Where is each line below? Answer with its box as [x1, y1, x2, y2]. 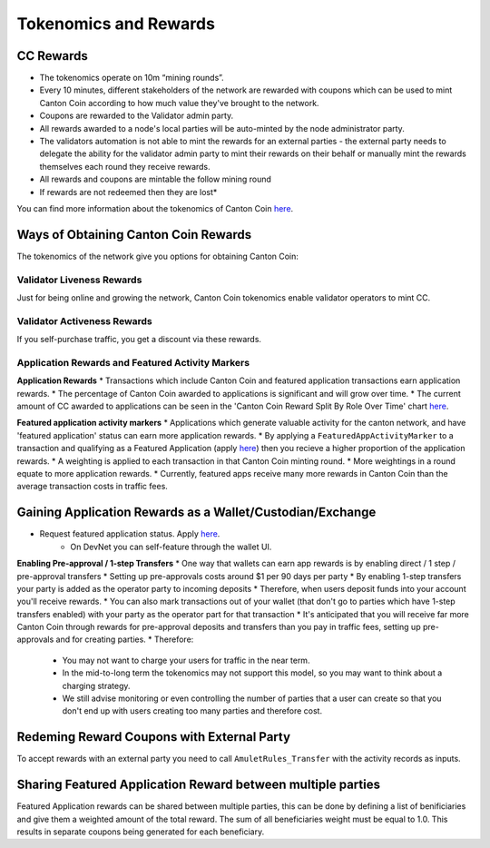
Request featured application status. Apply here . [39, 528, 220, 539]
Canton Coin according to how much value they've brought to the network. [39, 97, 319, 108]
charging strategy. [62, 680, 131, 691]
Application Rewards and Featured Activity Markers [16, 356, 250, 369]
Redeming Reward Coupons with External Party [16, 729, 290, 744]
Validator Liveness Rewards [16, 273, 142, 286]
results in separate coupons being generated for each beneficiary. [16, 826, 265, 837]
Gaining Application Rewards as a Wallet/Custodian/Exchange [16, 505, 377, 520]
